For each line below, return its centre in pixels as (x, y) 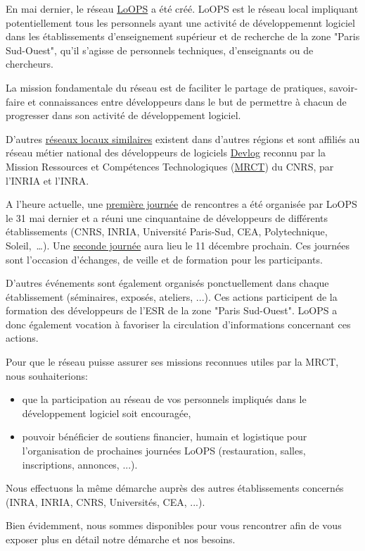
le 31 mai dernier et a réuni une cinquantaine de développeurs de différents (167, 217)
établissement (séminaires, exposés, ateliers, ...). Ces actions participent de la (172, 296)
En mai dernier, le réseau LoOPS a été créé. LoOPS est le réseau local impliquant (182, 8)
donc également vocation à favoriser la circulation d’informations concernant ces (178, 324)
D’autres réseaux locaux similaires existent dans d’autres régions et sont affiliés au (183, 138)
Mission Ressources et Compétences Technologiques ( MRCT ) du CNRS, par (170, 166)
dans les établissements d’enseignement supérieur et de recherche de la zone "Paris (183, 36)
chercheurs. (30, 64)
